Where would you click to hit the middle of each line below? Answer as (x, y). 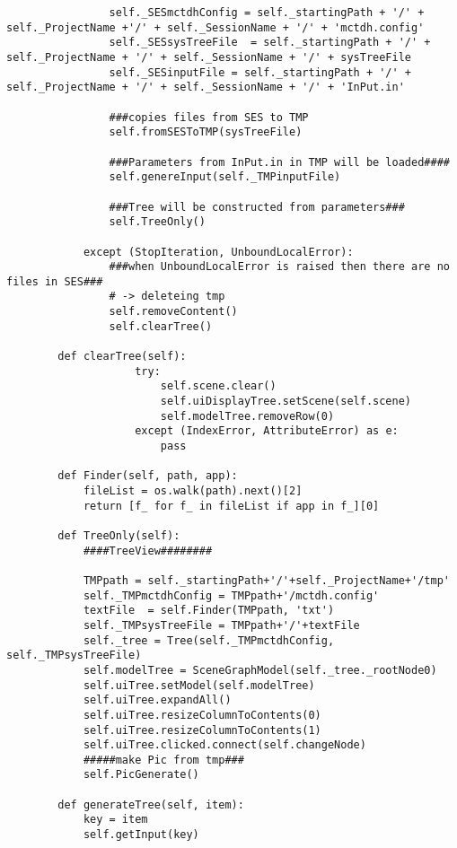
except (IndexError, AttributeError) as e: (267, 431)
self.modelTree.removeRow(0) (247, 416)
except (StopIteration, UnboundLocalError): (218, 252)
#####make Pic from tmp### (163, 760)
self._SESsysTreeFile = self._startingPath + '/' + (270, 43)
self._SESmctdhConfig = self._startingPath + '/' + (267, 13)
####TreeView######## (148, 551)
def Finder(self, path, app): (148, 476)
